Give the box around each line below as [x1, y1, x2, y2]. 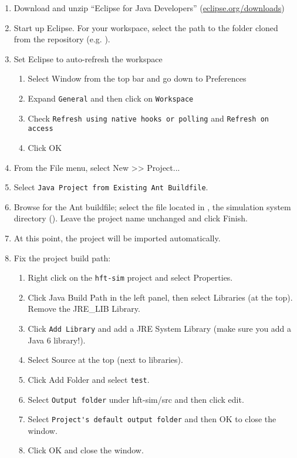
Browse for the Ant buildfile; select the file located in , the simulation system [14, 200, 291, 213]
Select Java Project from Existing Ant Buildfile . [14, 181, 208, 193]
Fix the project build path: [14, 251, 111, 264]
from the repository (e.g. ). [14, 33, 110, 45]
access [28, 124, 53, 133]
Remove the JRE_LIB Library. [28, 302, 140, 315]
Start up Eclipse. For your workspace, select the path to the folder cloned [14, 21, 278, 33]
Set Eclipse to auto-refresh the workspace [14, 52, 163, 65]
